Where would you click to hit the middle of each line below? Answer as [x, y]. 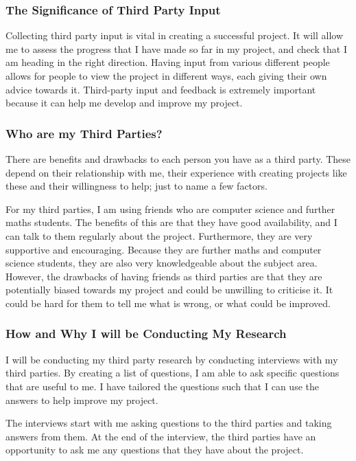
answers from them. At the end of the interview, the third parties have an [161, 436]
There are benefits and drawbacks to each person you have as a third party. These [178, 159]
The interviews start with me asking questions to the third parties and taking [169, 423]
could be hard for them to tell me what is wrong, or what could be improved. [168, 303]
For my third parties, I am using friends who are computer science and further [170, 209]
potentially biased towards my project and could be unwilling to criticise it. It [169, 290]
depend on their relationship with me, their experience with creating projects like [176, 172]
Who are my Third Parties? [84, 133]
